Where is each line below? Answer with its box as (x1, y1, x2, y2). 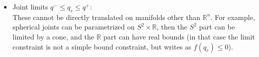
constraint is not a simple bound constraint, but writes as (12, 41, 192, 51)
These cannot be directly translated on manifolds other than (12, 11, 200, 22)
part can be (199, 21, 235, 32)
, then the (157, 21, 188, 32)
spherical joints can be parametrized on (12, 21, 135, 32)
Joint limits (12, 1, 48, 11)
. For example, (210, 11, 255, 22)
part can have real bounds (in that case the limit (103, 31, 255, 41)
